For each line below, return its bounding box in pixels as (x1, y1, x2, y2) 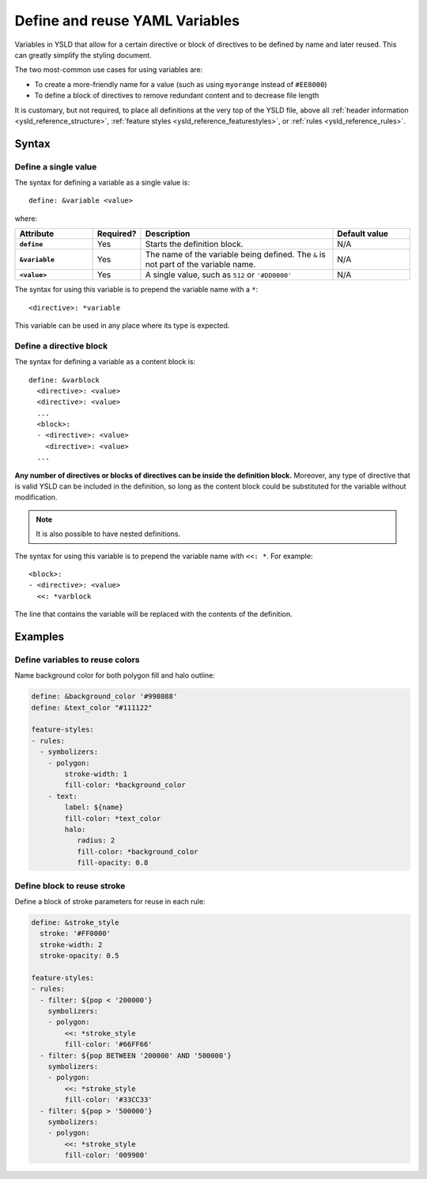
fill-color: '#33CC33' (64, 1095, 153, 1105)
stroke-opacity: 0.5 (40, 951, 119, 960)
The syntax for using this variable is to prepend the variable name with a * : (14, 285, 259, 295)
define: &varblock (28, 375, 100, 384)
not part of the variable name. (145, 259, 256, 270)
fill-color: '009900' (64, 1150, 149, 1160)
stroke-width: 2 (40, 940, 103, 949)
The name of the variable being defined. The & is (145, 249, 326, 261)
